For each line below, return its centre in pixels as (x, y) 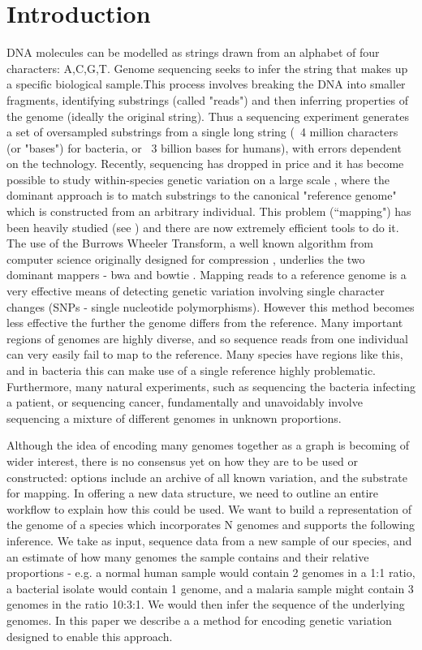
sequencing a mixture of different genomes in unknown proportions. (174, 418)
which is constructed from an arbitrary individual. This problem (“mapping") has (209, 211)
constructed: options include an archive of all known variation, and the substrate (207, 477)
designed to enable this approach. (90, 636)
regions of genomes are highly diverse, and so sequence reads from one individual (207, 338)
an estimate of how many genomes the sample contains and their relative (188, 556)
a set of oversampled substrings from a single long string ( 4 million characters (202, 132)
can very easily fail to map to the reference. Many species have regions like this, (205, 354)
